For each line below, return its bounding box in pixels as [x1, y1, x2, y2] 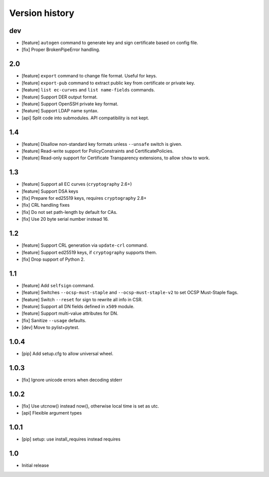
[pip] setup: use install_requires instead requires [21, 436, 121, 442]
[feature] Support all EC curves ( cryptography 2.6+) [21, 181, 132, 187]
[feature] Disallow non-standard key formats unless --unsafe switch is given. [21, 141, 183, 147]
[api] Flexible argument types [21, 410, 82, 416]
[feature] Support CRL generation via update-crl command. [21, 242, 148, 248]
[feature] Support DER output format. [21, 94, 98, 100]
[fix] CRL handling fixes [21, 202, 70, 208]
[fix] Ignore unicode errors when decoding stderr [21, 377, 123, 383]
